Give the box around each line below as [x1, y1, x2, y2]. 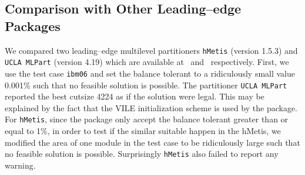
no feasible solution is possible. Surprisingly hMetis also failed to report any [5, 147, 279, 160]
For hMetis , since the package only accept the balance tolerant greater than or [5, 113, 289, 125]
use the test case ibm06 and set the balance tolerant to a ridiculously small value [5, 67, 296, 79]
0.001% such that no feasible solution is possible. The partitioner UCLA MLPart [5, 78, 287, 91]
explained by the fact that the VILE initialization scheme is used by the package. [5, 101, 297, 114]
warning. [5, 159, 36, 171]
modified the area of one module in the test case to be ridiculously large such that [5, 136, 300, 148]
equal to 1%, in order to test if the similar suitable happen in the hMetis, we [5, 125, 281, 137]
